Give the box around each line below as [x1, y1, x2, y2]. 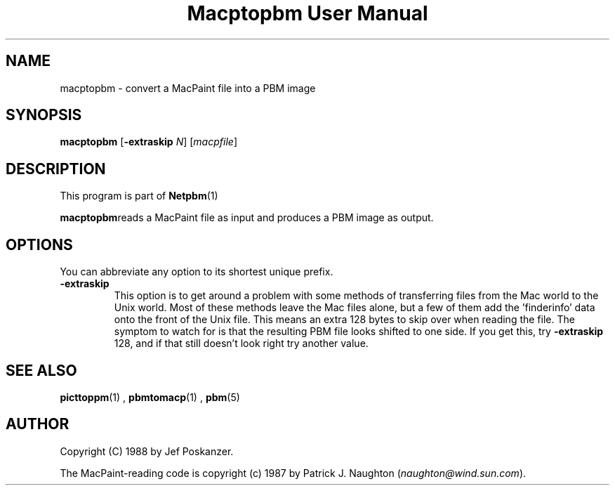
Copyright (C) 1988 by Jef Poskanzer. [60, 445, 234, 457]
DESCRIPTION [6, 159, 106, 178]
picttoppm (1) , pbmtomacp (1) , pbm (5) [60, 391, 240, 403]
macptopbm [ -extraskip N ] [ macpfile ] [60, 136, 237, 148]
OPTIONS [6, 235, 73, 254]
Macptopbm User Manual [187, 1, 428, 25]
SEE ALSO [6, 361, 77, 379]
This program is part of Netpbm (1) [60, 190, 218, 202]
